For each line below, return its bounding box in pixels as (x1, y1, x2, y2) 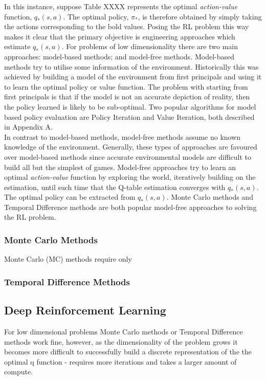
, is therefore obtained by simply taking (138, 11, 262, 22)
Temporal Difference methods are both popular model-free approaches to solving (4, 201, 257, 212)
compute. (4, 366, 33, 377)
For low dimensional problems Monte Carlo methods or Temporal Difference (4, 326, 243, 336)
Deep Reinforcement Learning (4, 302, 166, 318)
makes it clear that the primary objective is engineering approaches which (4, 31, 235, 41)
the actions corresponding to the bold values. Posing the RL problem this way (4, 21, 249, 32)
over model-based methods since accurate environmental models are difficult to (4, 151, 252, 162)
